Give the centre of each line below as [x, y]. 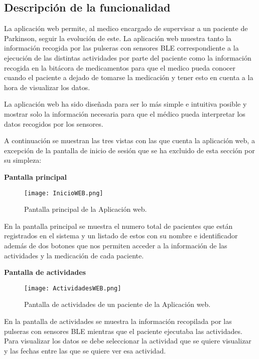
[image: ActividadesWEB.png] [73, 288]
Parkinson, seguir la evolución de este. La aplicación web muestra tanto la [118, 38]
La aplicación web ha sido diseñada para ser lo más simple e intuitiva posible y [125, 104]
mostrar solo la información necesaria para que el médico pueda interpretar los [125, 113]
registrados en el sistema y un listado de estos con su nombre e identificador [121, 236]
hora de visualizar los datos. [47, 87]
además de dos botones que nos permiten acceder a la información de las [116, 245]
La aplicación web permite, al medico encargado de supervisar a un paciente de [126, 28]
